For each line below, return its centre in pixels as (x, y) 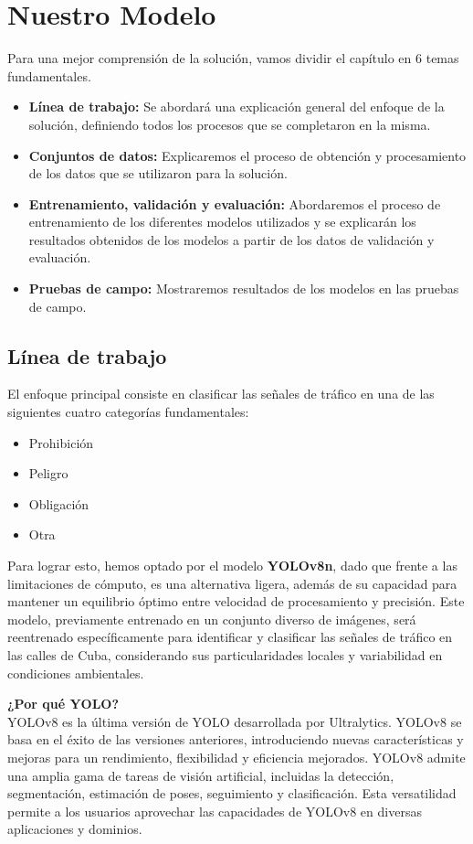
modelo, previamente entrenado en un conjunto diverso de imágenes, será (212, 619)
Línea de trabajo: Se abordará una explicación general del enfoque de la (236, 107)
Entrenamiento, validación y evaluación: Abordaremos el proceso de (235, 203)
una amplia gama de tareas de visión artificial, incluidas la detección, (201, 775)
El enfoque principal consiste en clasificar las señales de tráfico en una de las (221, 394)
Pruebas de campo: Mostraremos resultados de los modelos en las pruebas (244, 288)
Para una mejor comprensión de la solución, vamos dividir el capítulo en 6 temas (233, 58)
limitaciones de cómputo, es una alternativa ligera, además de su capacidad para (232, 583)
